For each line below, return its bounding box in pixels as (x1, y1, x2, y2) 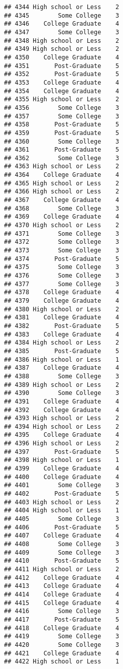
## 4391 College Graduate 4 (4, 397, 119, 405)
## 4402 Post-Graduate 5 (4, 490, 119, 498)
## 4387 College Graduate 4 (4, 364, 119, 372)
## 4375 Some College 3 (4, 263, 119, 271)
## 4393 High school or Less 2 (4, 415, 119, 422)
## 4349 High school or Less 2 (4, 45, 119, 53)
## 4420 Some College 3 (4, 641, 119, 648)
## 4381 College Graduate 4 (4, 314, 119, 321)
